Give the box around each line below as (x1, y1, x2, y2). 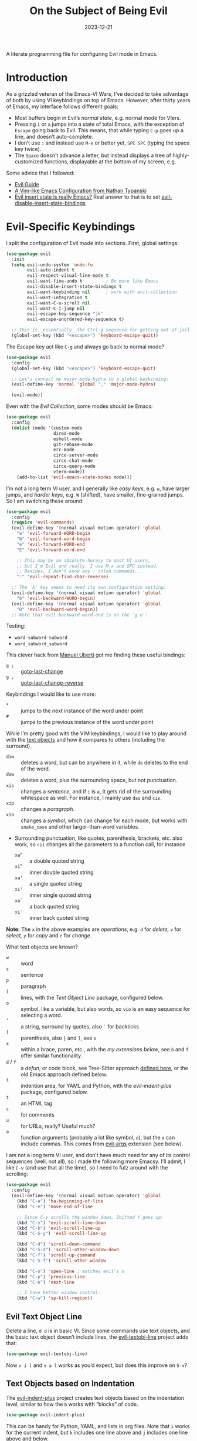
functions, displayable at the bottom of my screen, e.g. (44, 157, 176, 165)
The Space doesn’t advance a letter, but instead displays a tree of (14, 152, 172, 159)
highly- (172, 152, 189, 159)
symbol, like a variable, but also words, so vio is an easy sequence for (21, 1006, 191, 1013)
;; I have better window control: (16, 1290, 101, 1296)
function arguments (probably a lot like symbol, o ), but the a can (21, 1134, 175, 1141)
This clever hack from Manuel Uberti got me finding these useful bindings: (6, 651, 186, 659)
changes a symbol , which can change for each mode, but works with (21, 817, 188, 824)
